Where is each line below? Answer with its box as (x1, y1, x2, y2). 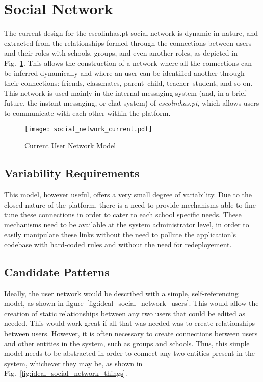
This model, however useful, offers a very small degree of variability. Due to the (4, 189, 252, 199)
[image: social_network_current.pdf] (24, 125, 152, 133)
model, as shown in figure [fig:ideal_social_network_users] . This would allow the (4, 298, 259, 309)
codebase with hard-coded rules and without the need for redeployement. (4, 239, 232, 249)
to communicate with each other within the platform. (4, 107, 171, 118)
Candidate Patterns (4, 264, 110, 279)
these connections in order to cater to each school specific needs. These (20, 209, 242, 220)
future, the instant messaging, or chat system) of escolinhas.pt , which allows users (4, 97, 259, 108)
